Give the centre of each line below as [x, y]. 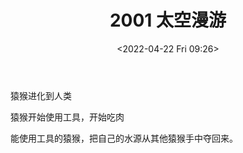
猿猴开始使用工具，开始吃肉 [67, 117]
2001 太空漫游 [168, 20]
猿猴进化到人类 [41, 95]
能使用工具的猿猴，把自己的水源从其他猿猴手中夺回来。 [124, 138]
